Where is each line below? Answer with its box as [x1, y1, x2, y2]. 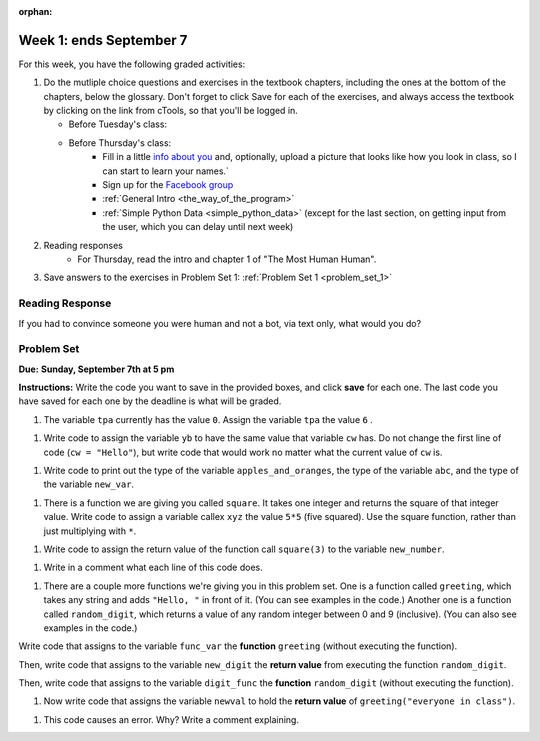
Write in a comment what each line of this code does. [43, 561, 264, 574]
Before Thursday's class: [68, 136, 172, 149]
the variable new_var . [43, 478, 135, 490]
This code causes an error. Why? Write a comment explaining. [43, 713, 300, 725]
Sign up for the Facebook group [102, 179, 234, 191]
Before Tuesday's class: [68, 118, 168, 130]
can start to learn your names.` [102, 165, 230, 177]
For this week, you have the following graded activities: [18, 58, 246, 70]
